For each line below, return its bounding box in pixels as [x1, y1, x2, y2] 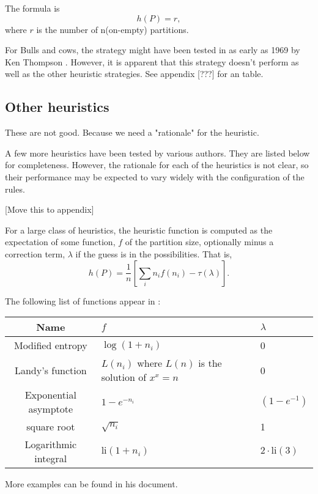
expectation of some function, [5, 235, 116, 248]
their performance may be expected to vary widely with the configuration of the [5, 170, 305, 183]
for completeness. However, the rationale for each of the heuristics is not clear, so [5, 158, 309, 171]
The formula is [5, 2, 60, 14]
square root [26, 419, 75, 434]
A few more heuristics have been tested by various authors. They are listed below [5, 146, 310, 159]
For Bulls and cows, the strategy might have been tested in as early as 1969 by [5, 43, 300, 56]
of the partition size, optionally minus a [125, 235, 274, 248]
